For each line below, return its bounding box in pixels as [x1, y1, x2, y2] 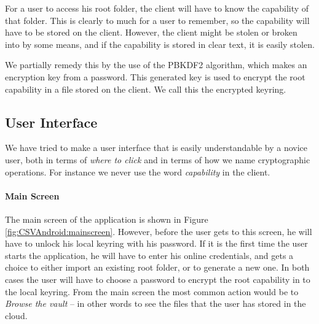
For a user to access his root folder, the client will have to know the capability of [5, 2, 309, 14]
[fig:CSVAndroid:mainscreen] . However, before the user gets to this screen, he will [5, 225, 312, 237]
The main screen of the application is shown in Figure [5, 212, 208, 225]
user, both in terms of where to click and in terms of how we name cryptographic [5, 153, 310, 166]
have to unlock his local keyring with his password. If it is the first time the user [5, 237, 308, 250]
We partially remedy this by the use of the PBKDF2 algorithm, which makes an [5, 58, 307, 71]
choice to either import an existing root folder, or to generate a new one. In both [5, 261, 310, 274]
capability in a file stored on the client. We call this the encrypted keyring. [5, 82, 286, 95]
